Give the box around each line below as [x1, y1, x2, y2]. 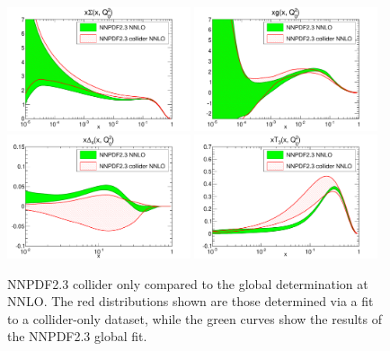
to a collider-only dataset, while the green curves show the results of [7, 309, 383, 328]
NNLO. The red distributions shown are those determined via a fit [7, 292, 374, 311]
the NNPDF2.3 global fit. [7, 327, 147, 346]
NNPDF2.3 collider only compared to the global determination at [7, 274, 368, 293]
